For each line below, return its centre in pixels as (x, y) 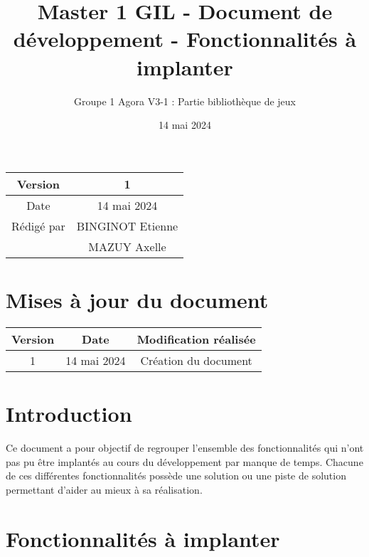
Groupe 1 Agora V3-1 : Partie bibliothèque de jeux (185, 101)
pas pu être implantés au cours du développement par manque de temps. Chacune (184, 461)
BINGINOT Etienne (127, 226)
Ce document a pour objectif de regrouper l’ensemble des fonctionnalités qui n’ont (185, 447)
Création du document (196, 360)
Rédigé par (38, 226)
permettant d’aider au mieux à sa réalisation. (104, 489)
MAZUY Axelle (127, 246)
